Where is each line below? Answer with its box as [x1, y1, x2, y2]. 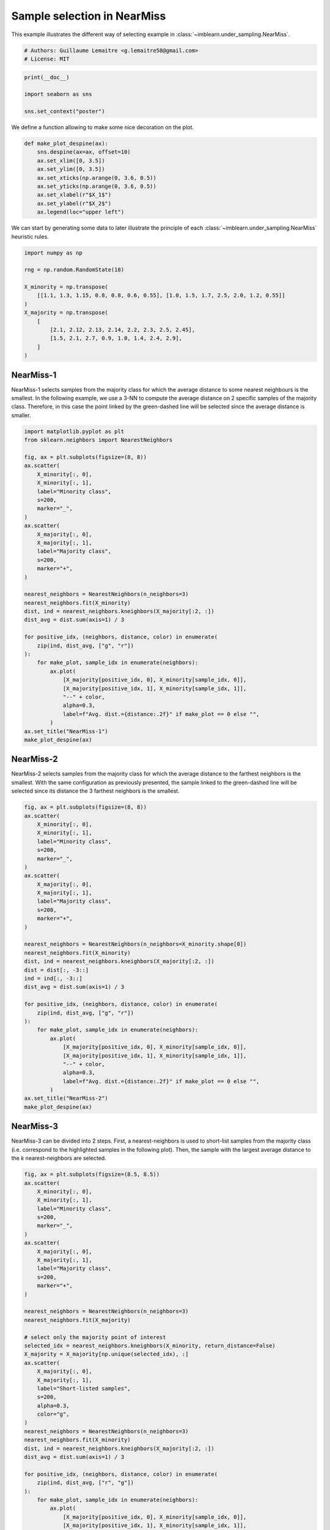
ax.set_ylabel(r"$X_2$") [37, 200, 112, 207]
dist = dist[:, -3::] [24, 966, 89, 973]
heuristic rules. [11, 233, 49, 240]
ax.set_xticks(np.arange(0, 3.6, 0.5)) [37, 174, 157, 181]
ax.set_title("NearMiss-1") [24, 728, 108, 734]
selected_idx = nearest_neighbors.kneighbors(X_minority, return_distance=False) [24, 1342, 276, 1349]
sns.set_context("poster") [24, 108, 105, 115]
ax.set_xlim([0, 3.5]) [37, 157, 105, 164]
